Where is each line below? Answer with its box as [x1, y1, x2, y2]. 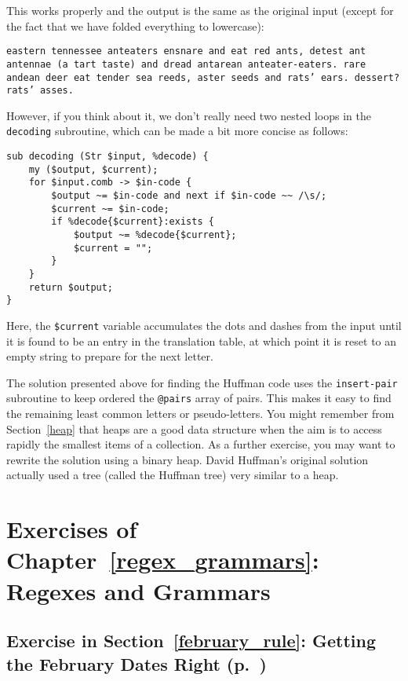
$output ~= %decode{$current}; [73, 229, 237, 240]
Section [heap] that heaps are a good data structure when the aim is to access [6, 420, 382, 437]
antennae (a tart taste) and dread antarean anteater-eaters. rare [6, 58, 366, 70]
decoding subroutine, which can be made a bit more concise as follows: [6, 123, 348, 139]
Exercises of [6, 513, 137, 545]
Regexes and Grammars [6, 574, 271, 606]
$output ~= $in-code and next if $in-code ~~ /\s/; [51, 190, 327, 202]
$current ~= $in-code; [51, 203, 169, 214]
